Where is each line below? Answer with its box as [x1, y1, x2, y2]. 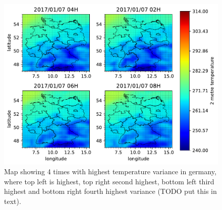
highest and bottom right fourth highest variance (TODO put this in [4, 186, 217, 196]
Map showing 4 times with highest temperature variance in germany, [4, 166, 216, 177]
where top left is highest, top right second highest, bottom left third [4, 176, 214, 186]
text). [4, 196, 21, 206]
